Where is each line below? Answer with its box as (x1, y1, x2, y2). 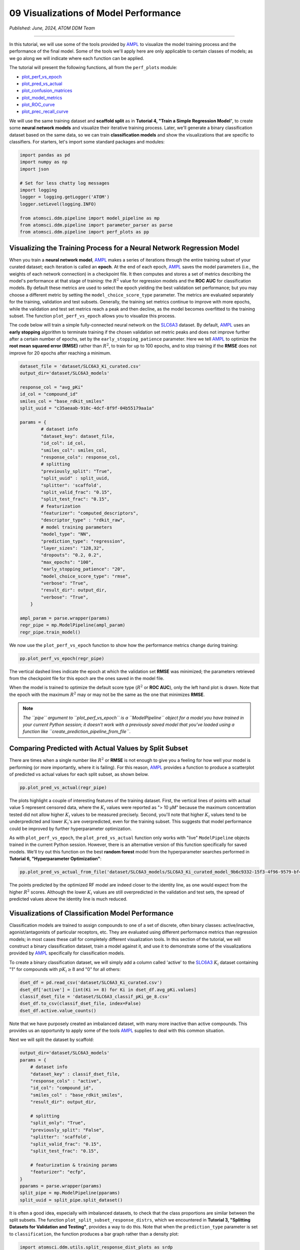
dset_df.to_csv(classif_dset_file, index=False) (19, 1000, 141, 1006)
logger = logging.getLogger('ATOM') (19, 194, 110, 200)
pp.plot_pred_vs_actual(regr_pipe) (19, 785, 107, 790)
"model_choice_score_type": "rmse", (40, 573, 131, 579)
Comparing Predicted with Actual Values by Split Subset (9, 744, 188, 752)
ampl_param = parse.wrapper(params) (19, 615, 110, 621)
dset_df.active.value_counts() (19, 1007, 97, 1013)
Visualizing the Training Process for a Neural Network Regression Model (9, 243, 239, 252)
